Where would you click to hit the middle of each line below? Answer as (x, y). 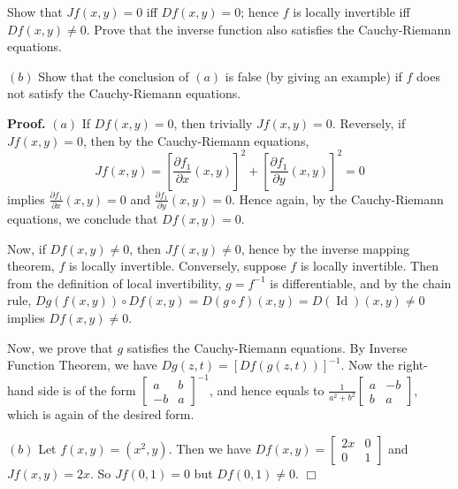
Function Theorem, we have (82, 365)
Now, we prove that (60, 347)
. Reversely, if (369, 122)
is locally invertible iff (351, 11)
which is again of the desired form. (101, 414)
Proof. (27, 122)
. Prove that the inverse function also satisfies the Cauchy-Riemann (268, 29)
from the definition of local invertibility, (114, 283)
